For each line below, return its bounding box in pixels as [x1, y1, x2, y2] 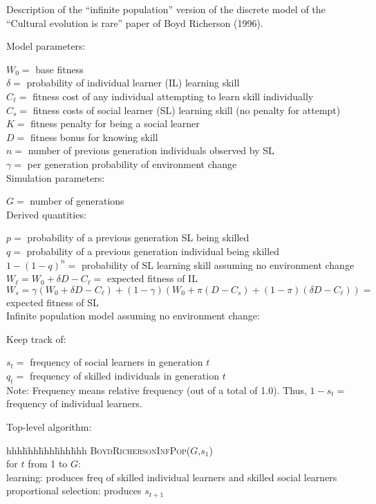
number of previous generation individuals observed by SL [28, 143, 274, 158]
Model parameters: [6, 39, 86, 53]
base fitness [35, 62, 84, 76]
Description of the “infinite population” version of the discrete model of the [6, 2, 326, 16]
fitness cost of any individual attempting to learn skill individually [32, 88, 314, 103]
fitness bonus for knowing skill [30, 129, 158, 144]
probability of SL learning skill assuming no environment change [81, 257, 355, 272]
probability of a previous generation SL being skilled [27, 230, 250, 245]
